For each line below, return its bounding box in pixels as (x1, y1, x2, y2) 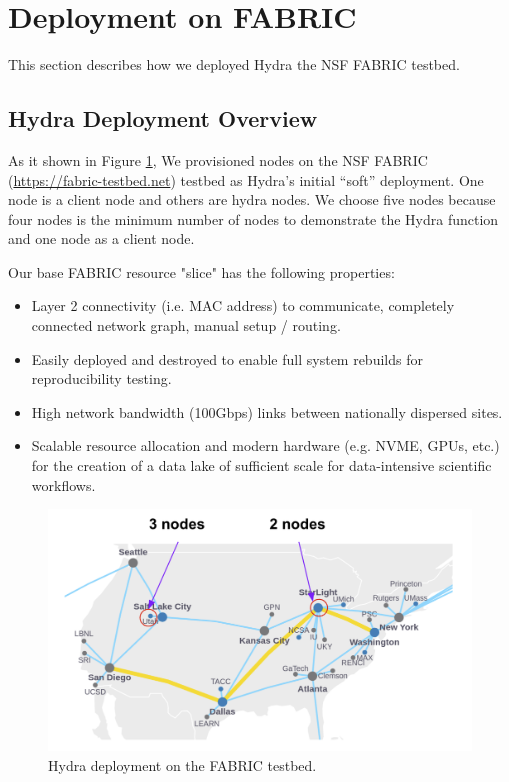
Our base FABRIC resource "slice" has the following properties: (8, 261, 395, 282)
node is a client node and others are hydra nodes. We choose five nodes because (8, 189, 496, 210)
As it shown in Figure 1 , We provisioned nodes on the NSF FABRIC (8, 149, 428, 170)
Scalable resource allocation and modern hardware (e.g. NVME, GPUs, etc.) (31, 435, 500, 456)
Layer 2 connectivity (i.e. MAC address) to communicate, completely (31, 295, 455, 316)
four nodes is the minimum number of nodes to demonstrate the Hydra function (8, 208, 499, 229)
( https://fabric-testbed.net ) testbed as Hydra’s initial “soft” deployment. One (8, 169, 484, 190)
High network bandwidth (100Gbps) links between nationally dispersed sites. (31, 401, 503, 422)
